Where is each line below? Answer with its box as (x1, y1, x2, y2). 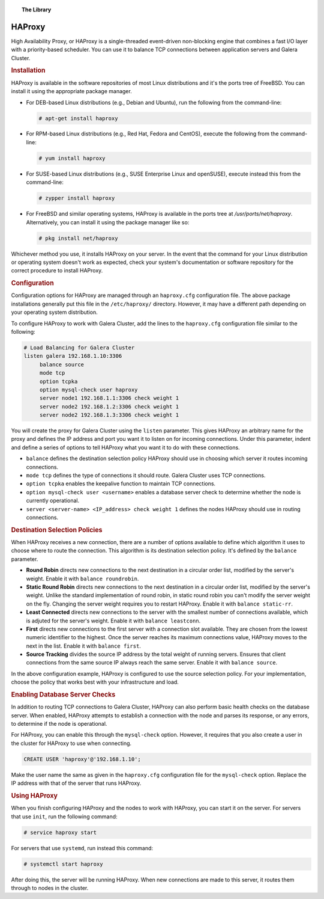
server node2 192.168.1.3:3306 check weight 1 (39, 412, 179, 419)
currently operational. (26, 497, 80, 505)
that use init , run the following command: (11, 812, 118, 820)
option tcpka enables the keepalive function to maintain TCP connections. (26, 480, 216, 487)
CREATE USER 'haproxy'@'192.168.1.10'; (23, 755, 141, 762)
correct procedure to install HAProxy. (11, 267, 103, 274)
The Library (22, 6, 52, 13)
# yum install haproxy (38, 155, 106, 162)
